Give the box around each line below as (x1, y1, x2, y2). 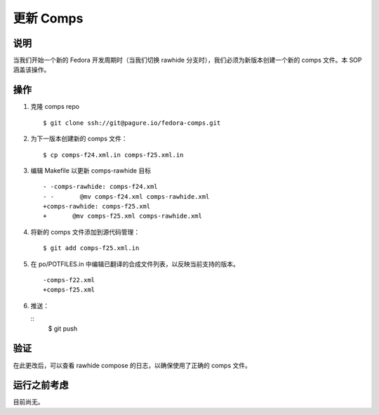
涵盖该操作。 (13, 65, 51, 74)
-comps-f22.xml (43, 276, 95, 284)
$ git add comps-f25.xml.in (43, 244, 140, 252)
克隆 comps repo (30, 103, 80, 111)
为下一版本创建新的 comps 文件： (30, 134, 128, 143)
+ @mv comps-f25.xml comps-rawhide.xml (43, 212, 203, 220)
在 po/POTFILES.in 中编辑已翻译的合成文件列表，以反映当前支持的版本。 (30, 260, 240, 268)
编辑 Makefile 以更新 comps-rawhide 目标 (30, 166, 151, 175)
